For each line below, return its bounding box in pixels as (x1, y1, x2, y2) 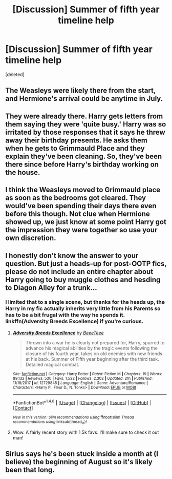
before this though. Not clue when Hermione (5, 210, 150, 218)
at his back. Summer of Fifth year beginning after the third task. (25, 356, 160, 362)
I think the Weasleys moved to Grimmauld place (5, 186, 161, 194)
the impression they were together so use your (5, 226, 158, 234)
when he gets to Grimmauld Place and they (5, 144, 145, 153)
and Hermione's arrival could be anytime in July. (5, 94, 163, 103)
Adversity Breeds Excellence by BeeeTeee (12, 329, 104, 336)
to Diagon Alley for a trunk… (5, 283, 97, 292)
